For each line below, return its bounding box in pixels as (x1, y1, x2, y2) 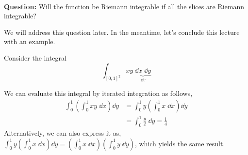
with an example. (4, 36, 55, 46)
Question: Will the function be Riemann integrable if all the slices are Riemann (4, 1, 244, 11)
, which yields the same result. (134, 138, 225, 148)
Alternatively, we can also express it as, (4, 127, 121, 138)
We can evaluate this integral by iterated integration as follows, (4, 88, 193, 98)
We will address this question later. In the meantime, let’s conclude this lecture (4, 27, 240, 37)
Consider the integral (4, 52, 66, 62)
